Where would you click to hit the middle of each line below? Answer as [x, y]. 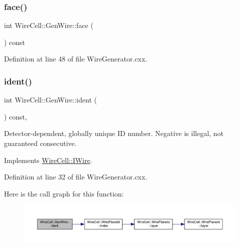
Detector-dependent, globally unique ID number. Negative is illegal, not [114, 133]
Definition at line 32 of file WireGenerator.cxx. [76, 177]
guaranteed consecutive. [40, 143]
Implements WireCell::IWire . [48, 160]
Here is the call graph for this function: [64, 193]
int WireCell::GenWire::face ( [49, 25]
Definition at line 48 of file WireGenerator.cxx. [76, 59]
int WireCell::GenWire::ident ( [50, 100]
